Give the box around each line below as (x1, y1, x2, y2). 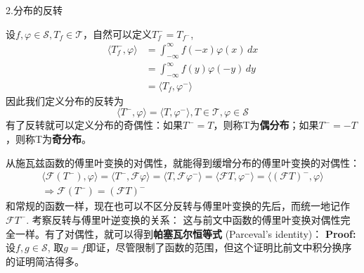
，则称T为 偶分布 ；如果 (213, 118, 319, 132)
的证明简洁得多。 (6, 253, 84, 268)
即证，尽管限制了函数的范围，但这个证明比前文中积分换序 (86, 240, 352, 255)
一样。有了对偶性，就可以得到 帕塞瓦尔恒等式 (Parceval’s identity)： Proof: (15, 226, 356, 241)
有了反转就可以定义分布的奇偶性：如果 (6, 118, 183, 132)
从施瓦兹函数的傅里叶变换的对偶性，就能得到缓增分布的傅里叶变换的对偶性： (6, 155, 360, 170)
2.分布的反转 (6, 3, 63, 17)
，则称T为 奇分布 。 (6, 132, 92, 146)
